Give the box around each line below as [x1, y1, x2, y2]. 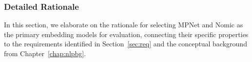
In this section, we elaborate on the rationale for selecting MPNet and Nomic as [4, 20, 243, 30]
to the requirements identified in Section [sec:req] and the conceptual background [4, 39, 247, 49]
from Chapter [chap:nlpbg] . [4, 48, 86, 58]
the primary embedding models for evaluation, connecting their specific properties [4, 29, 249, 39]
